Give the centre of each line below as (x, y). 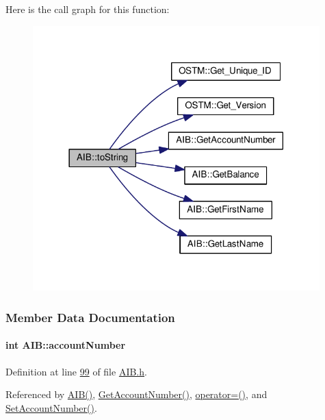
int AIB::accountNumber (66, 345)
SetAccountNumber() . (51, 407)
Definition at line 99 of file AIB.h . (76, 371)
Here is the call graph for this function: (88, 9)
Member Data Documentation (90, 317)
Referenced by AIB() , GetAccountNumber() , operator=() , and (136, 394)
